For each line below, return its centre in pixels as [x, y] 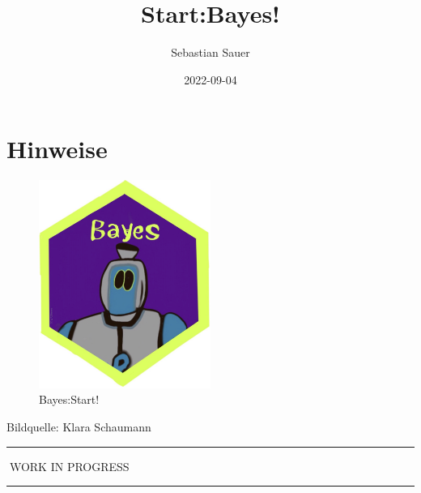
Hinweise [57, 149]
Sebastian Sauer [210, 52]
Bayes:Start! [69, 399]
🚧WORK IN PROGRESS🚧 [70, 466]
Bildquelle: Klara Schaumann [79, 427]
